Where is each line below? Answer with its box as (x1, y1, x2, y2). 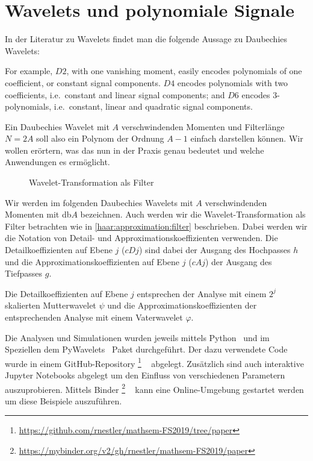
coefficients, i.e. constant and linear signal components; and (5, 88, 225, 101)
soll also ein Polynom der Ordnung (36, 132, 164, 145)
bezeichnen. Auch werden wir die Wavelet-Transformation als (80, 208, 306, 221)
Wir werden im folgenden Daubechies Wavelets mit (5, 196, 193, 209)
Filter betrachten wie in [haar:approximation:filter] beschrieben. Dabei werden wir (5, 219, 308, 232)
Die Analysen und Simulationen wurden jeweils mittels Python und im (5, 331, 270, 343)
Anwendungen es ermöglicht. (5, 155, 110, 168)
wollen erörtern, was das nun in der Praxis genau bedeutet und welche (5, 143, 264, 156)
